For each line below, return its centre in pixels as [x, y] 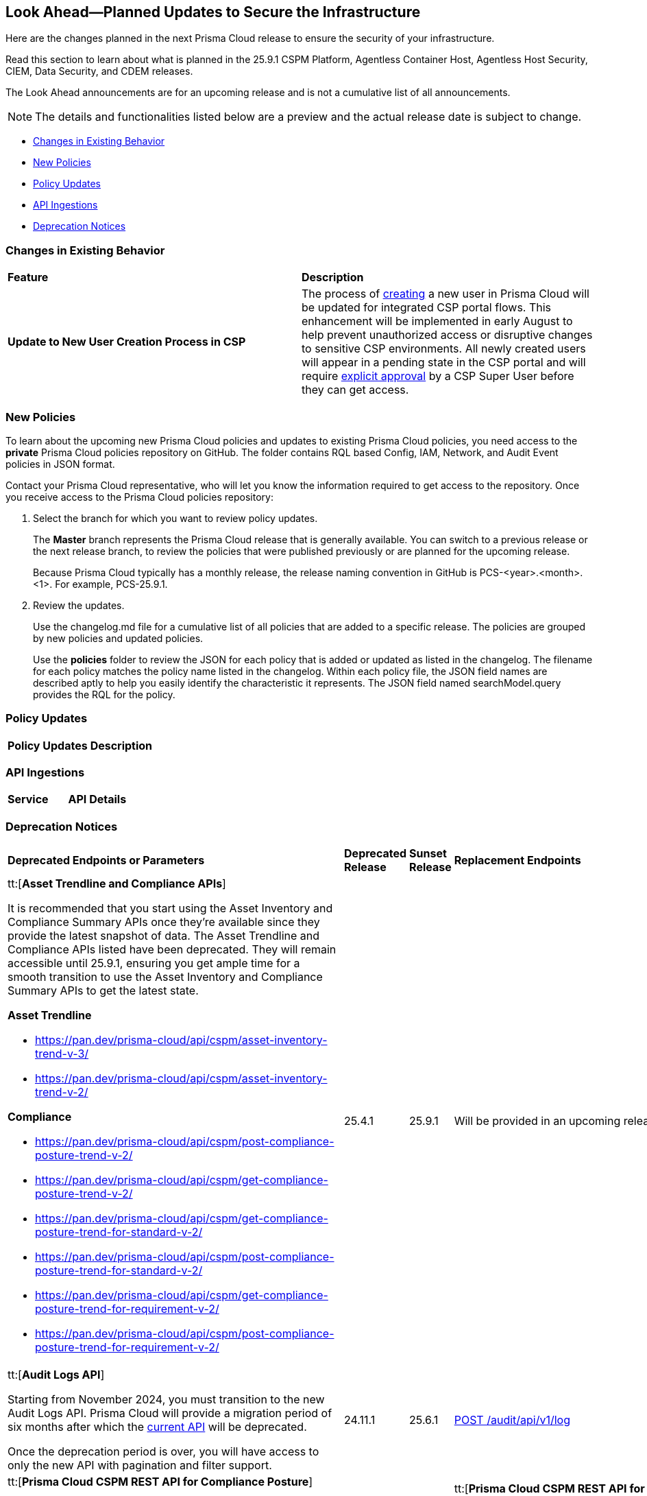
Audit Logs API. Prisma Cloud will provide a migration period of [170, 1413]
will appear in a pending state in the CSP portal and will [444, 363]
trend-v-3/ [62, 1054]
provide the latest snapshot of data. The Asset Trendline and [164, 936]
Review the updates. [79, 605]
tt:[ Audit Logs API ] [56, 1375]
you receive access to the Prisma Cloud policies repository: [139, 497]
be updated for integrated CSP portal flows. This [427, 308]
